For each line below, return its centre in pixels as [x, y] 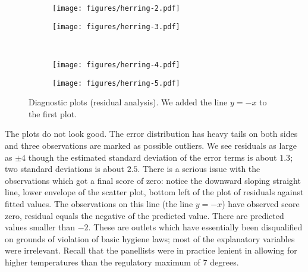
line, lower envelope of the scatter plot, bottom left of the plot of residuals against [154, 192]
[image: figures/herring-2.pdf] [116, 8]
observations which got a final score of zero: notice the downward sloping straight [153, 180]
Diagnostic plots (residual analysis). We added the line [128, 102]
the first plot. [53, 113]
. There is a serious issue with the [199, 169]
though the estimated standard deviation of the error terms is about [153, 157]
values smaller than [40, 227]
